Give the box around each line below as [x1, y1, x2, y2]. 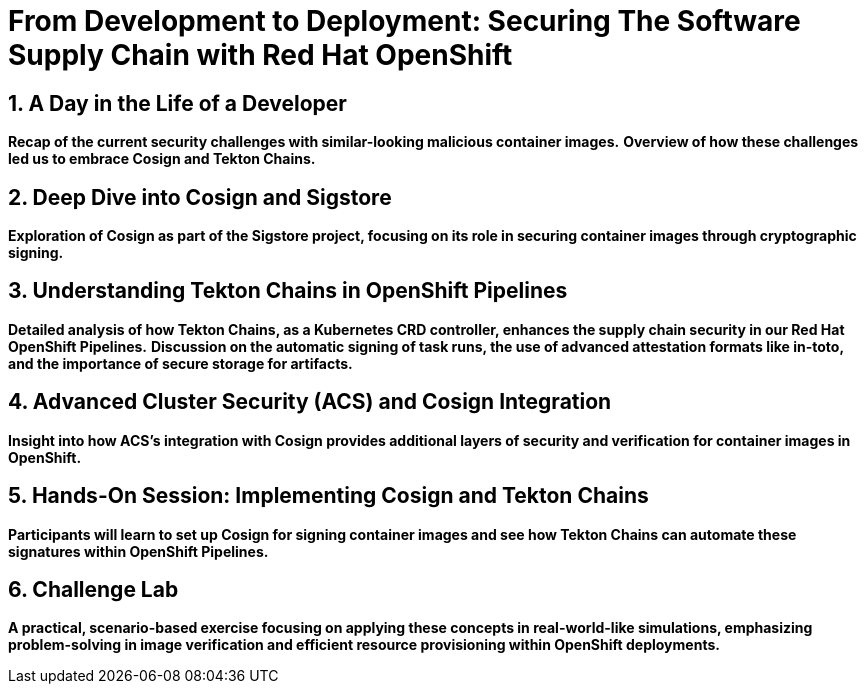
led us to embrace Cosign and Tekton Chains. [8, 150, 316, 168]
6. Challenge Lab [8, 576, 179, 602]
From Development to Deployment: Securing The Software [8, 4, 801, 38]
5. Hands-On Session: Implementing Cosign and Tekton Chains [8, 483, 649, 509]
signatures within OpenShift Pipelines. [8, 542, 269, 560]
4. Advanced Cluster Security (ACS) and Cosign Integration [8, 389, 612, 415]
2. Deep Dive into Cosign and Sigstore [8, 184, 392, 210]
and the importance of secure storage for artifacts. [8, 354, 353, 372]
